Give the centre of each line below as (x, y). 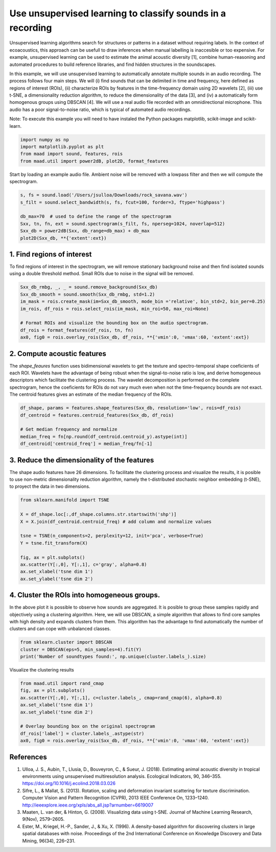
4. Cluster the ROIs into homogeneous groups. (85, 595)
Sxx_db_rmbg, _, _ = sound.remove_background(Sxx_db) (89, 287)
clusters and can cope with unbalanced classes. (60, 629)
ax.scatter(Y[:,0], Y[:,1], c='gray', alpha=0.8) (84, 564)
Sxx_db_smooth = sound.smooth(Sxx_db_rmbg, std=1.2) (88, 294)
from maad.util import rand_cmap (62, 683)
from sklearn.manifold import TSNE (65, 500)
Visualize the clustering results (42, 670)
